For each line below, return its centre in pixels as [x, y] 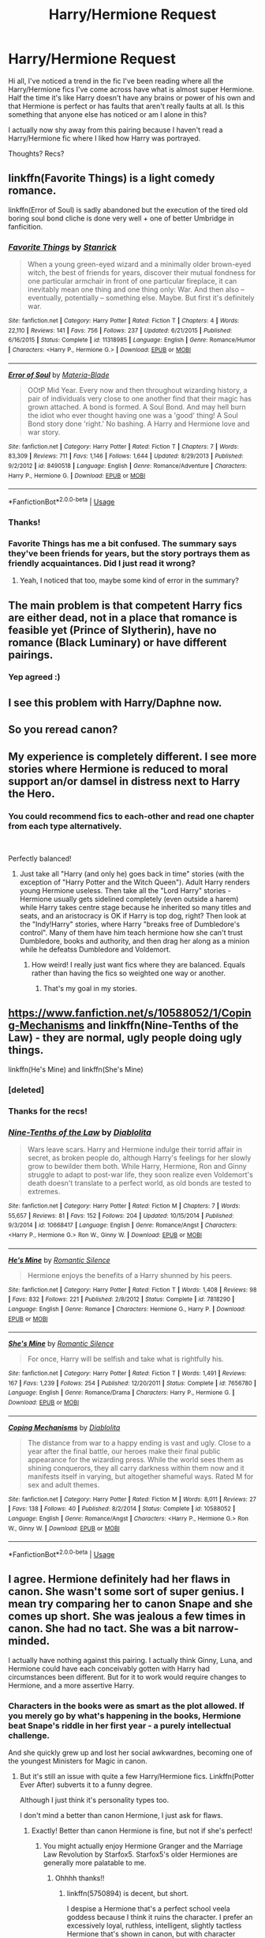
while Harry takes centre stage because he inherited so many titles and [135, 907]
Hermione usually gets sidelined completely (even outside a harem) [129, 899]
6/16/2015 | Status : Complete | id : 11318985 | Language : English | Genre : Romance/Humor [132, 340]
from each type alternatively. [65, 826]
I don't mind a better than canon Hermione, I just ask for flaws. [121, 1815]
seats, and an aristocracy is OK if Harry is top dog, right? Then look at [133, 915]
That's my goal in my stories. [90, 988]
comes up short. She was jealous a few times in [127, 1617]
